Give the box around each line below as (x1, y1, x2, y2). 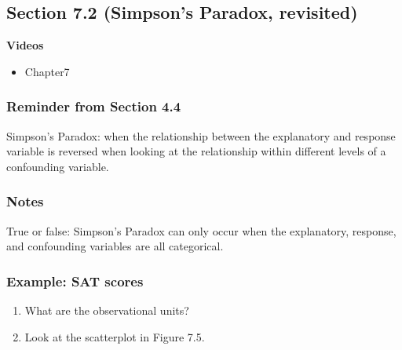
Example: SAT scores (6, 271, 144, 290)
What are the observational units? (24, 302, 189, 319)
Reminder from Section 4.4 (6, 97, 181, 116)
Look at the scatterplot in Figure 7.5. (24, 328, 205, 345)
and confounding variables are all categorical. (6, 238, 224, 254)
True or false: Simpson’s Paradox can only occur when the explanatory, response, (6, 222, 397, 239)
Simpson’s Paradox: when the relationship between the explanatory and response (6, 127, 396, 144)
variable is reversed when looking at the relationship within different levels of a (6, 143, 386, 159)
